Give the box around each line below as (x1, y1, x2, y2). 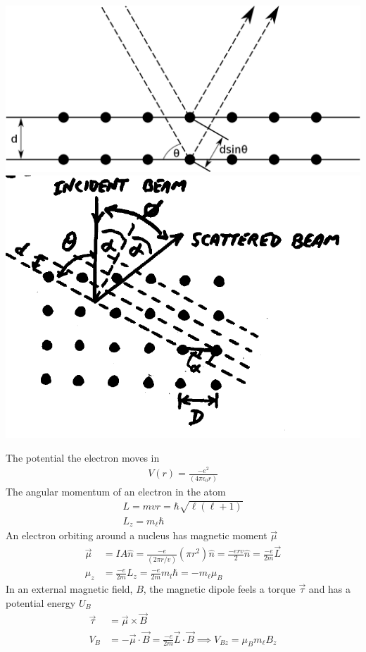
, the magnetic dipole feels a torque (143, 581, 296, 596)
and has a (308, 581, 351, 596)
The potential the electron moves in (6, 450, 160, 465)
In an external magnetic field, (6, 581, 133, 596)
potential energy (6, 595, 76, 610)
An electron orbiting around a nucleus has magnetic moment (6, 528, 267, 543)
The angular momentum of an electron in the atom (6, 484, 226, 498)
